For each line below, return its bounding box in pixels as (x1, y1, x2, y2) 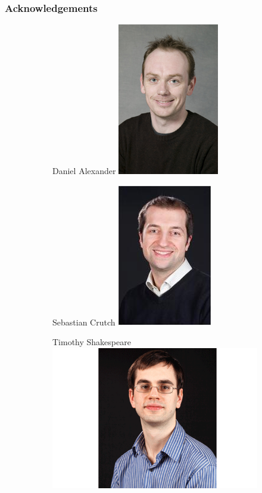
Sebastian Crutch (52, 315, 116, 328)
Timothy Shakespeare (52, 336, 131, 348)
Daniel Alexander (52, 165, 116, 177)
